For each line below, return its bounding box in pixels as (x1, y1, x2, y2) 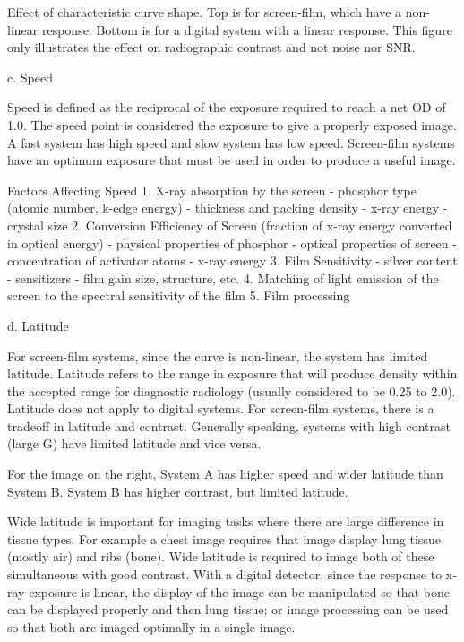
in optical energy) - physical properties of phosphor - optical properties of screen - (7, 233, 457, 252)
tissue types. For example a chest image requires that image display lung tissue (7, 529, 441, 548)
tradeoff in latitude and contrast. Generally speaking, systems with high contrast (7, 416, 451, 435)
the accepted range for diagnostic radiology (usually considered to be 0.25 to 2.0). (7, 381, 456, 400)
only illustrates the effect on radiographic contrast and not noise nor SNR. (7, 38, 416, 56)
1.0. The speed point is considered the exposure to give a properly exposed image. (7, 115, 457, 134)
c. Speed (7, 67, 53, 86)
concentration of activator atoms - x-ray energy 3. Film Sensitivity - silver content (7, 251, 458, 270)
